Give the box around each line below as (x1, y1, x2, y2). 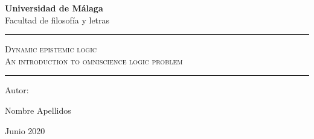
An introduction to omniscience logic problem (5, 54, 183, 67)
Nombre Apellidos (5, 103, 71, 116)
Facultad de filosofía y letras (5, 13, 110, 26)
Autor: (5, 84, 29, 96)
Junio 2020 (5, 124, 45, 137)
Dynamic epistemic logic (5, 43, 97, 55)
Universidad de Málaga (5, 2, 103, 14)
